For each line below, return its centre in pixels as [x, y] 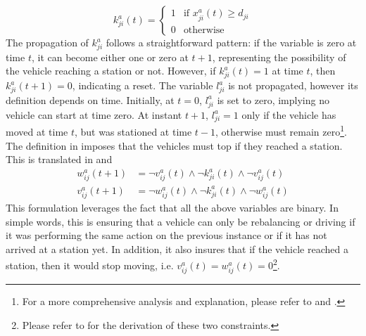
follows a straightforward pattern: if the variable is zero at [231, 42]
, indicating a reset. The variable [143, 85]
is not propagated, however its [293, 85]
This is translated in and [59, 159]
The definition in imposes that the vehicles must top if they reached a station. [174, 145]
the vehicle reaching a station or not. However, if [111, 71]
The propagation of [47, 42]
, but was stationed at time [133, 131]
